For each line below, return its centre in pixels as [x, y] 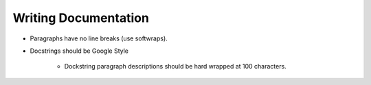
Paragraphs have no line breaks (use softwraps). [99, 38]
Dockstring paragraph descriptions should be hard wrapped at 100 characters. [175, 66]
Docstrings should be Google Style [79, 51]
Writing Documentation [81, 18]
